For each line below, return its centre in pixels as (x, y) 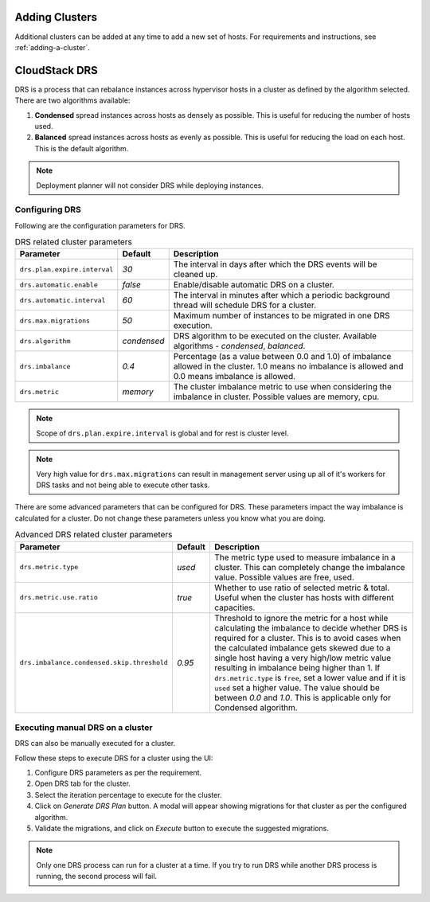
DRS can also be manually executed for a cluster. (95, 744)
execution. (193, 326)
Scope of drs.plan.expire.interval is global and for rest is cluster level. (162, 433)
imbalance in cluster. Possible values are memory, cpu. (276, 396)
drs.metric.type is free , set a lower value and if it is (310, 677)
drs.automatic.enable (59, 285)
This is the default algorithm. (82, 148)
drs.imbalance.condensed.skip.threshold (94, 663)
